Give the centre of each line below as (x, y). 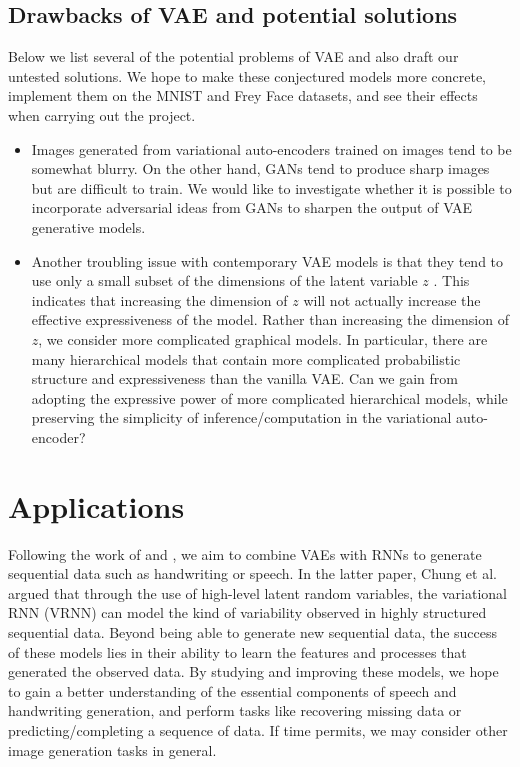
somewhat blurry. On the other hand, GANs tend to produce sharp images (260, 168)
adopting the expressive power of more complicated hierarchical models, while (269, 397)
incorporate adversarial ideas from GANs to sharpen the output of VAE (252, 207)
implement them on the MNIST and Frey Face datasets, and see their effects (243, 95)
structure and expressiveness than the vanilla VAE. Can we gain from (244, 378)
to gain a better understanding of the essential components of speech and (232, 690)
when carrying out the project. (102, 114)
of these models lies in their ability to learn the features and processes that (237, 651)
